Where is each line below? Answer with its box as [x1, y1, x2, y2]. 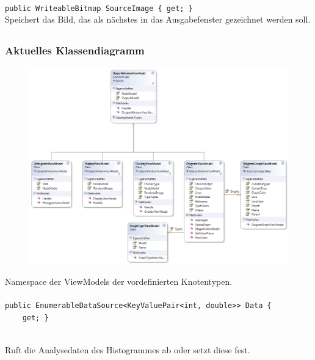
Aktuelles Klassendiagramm [5, 43, 145, 58]
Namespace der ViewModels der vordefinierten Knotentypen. [5, 274, 233, 287]
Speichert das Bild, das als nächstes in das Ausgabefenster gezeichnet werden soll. [5, 13, 311, 26]
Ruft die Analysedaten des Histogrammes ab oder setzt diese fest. [5, 343, 250, 356]
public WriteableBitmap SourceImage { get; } [5, 4, 193, 13]
